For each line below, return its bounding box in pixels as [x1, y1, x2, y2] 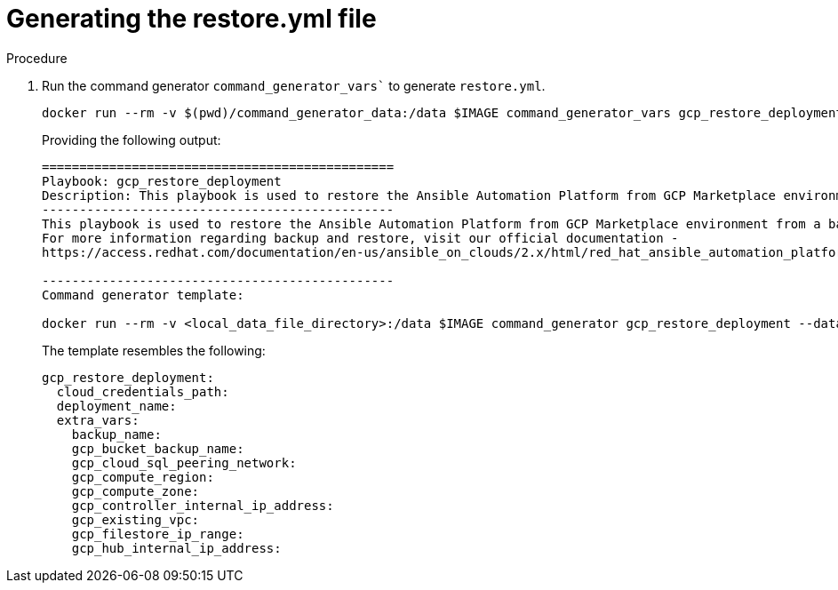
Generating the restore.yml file [6, 4, 377, 34]
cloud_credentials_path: [56, 384, 229, 399]
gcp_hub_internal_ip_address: [71, 540, 282, 555]
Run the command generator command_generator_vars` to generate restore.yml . [42, 77, 546, 93]
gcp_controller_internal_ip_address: [71, 498, 334, 513]
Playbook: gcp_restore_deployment [42, 173, 282, 188]
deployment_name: [56, 398, 177, 413]
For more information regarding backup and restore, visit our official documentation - [42, 230, 679, 245]
